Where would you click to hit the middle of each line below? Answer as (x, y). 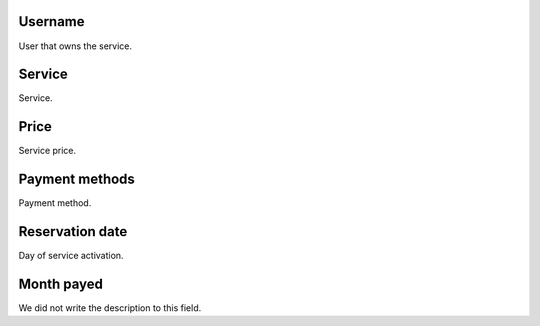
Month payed (61, 283)
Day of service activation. (71, 256)
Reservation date (73, 231)
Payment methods (76, 179)
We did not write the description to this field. (110, 308)
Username (51, 21)
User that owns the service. (75, 46)
